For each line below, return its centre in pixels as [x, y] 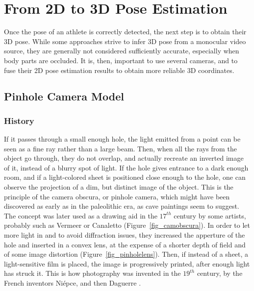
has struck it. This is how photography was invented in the [92, 273]
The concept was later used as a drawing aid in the [81, 215]
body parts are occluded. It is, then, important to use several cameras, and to [121, 60]
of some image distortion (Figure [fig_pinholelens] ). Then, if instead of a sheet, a [126, 254]
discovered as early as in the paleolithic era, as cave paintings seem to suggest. [122, 206]
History [19, 120]
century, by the [220, 273]
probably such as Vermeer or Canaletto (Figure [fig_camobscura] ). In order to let [127, 225]
